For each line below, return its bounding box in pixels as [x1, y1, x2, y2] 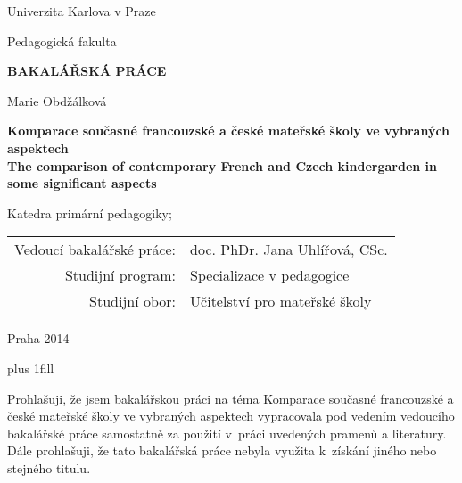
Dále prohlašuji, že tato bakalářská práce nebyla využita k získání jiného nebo [7, 441, 437, 460]
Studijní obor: [89, 291, 177, 312]
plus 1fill [7, 358, 54, 377]
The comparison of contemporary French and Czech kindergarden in [7, 156, 438, 175]
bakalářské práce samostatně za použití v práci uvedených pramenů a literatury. [7, 423, 447, 442]
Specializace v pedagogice [190, 265, 350, 286]
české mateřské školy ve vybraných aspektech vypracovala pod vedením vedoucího [7, 406, 455, 425]
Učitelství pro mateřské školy [190, 291, 372, 312]
